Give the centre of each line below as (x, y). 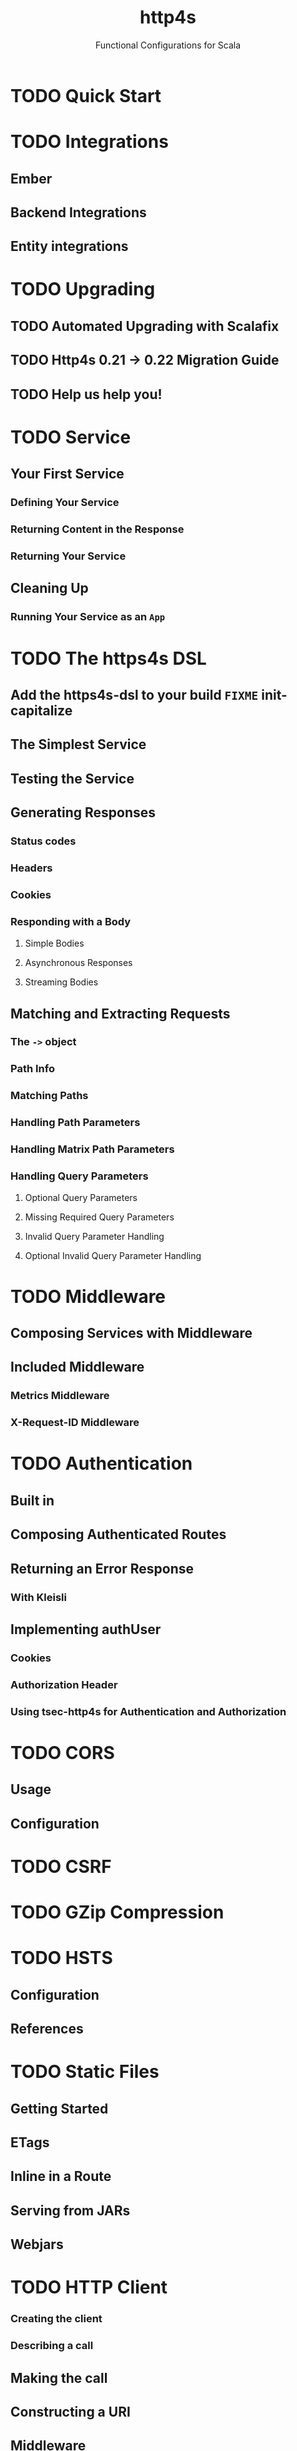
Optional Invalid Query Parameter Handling (113, 1256)
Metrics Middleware (60, 1396)
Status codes (43, 841)
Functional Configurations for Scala (168, 45)
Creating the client (56, 2319)
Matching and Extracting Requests (120, 1013)
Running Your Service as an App (88, 617)
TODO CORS (62, 1752)
